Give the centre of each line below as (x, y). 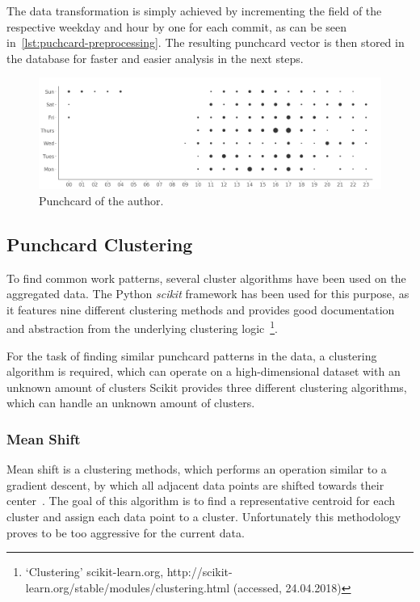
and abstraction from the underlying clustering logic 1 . (142, 327)
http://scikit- (199, 572)
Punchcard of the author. (101, 200)
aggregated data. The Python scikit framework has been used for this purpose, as (208, 294)
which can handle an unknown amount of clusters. (131, 403)
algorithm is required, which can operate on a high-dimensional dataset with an (204, 371)
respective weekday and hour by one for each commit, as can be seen (177, 26)
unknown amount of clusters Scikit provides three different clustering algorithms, (207, 387)
